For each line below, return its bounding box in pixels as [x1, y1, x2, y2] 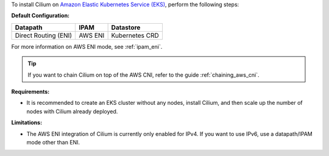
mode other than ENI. [26, 138, 80, 146]
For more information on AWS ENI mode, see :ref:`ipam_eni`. [11, 43, 163, 50]
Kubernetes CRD [111, 31, 160, 40]
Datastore [111, 23, 141, 32]
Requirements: [11, 88, 50, 95]
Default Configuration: [11, 12, 70, 19]
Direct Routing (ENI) [15, 31, 73, 40]
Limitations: [11, 119, 43, 126]
